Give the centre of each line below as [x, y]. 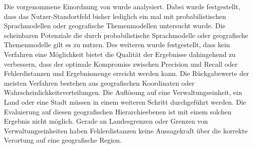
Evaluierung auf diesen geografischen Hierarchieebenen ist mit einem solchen [118, 111]
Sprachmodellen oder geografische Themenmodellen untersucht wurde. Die [115, 26]
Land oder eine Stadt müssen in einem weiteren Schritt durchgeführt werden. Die [125, 102]
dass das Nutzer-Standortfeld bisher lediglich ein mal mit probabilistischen [115, 16]
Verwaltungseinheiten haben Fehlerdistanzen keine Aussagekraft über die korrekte [126, 130]
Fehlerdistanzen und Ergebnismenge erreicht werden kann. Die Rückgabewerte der [126, 73]
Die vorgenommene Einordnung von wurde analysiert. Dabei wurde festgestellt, [122, 6]
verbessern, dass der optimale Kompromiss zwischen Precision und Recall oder [121, 64]
